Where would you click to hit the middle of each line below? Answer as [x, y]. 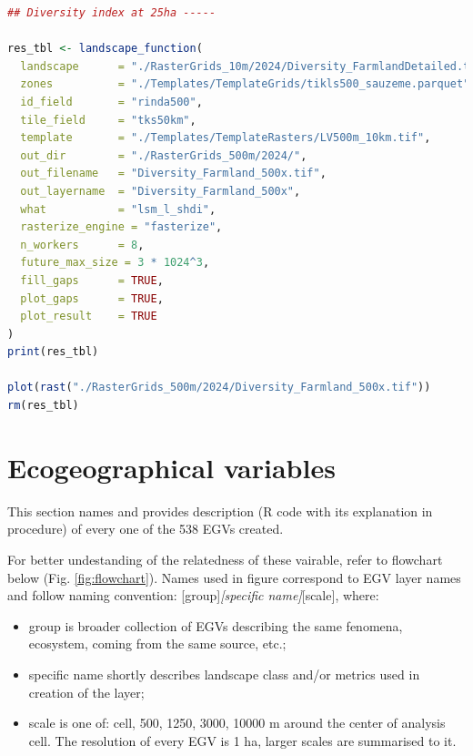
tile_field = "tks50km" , [108, 120]
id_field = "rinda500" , [111, 102]
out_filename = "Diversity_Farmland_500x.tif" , [173, 174]
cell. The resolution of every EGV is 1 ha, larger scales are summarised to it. [242, 740]
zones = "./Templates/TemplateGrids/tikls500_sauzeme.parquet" [245, 84]
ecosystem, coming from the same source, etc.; [157, 644]
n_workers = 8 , [82, 245]
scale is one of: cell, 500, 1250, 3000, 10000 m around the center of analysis [237, 723]
